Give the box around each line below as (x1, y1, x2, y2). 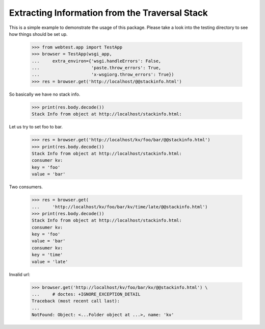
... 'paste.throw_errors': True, (31, 65, 161, 71)
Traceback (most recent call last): (31, 298, 120, 304)
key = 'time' (31, 252, 63, 257)
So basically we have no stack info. (9, 91, 80, 97)
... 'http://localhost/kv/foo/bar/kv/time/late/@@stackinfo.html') (31, 204, 208, 209)
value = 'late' (31, 259, 68, 264)
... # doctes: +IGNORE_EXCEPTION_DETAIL (31, 292, 141, 297)
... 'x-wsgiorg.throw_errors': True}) (31, 72, 174, 77)
